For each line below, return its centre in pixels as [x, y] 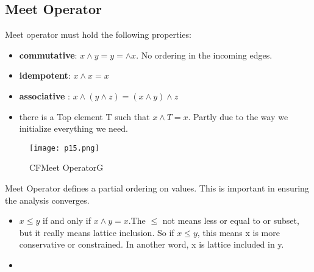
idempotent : [45, 75]
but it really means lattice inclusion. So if [97, 232]
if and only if [67, 220]
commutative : [48, 55]
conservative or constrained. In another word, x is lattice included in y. [152, 244]
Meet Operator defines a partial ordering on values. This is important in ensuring [157, 188]
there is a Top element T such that [84, 116]
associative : [45, 95]
